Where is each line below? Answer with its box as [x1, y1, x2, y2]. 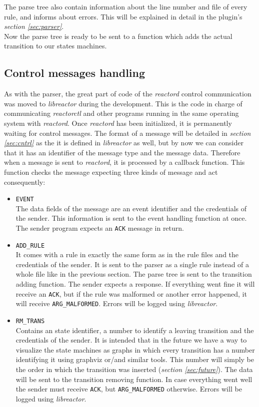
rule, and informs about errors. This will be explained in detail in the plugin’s [4, 11, 242, 21]
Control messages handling [4, 65, 145, 80]
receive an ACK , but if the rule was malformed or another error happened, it [15, 288, 247, 299]
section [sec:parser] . [4, 21, 64, 31]
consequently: [4, 176, 45, 187]
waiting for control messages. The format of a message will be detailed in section [4, 127, 251, 138]
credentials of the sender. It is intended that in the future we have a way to [15, 335, 247, 345]
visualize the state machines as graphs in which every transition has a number [15, 344, 255, 355]
